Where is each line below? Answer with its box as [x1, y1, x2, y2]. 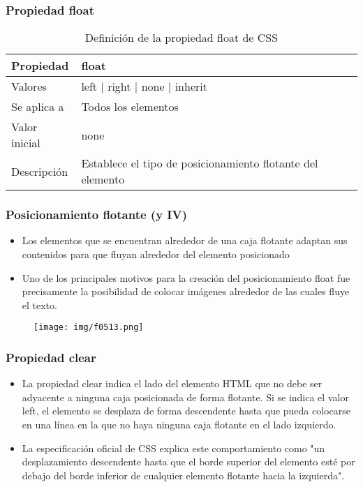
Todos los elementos [81, 98, 179, 115]
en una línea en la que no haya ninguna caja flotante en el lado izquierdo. [22, 417, 336, 432]
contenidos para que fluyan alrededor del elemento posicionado [22, 247, 290, 262]
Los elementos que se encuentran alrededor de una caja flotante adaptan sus [22, 233, 348, 248]
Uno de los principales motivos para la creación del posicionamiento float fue [22, 270, 350, 285]
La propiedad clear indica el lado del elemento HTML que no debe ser [22, 376, 323, 391]
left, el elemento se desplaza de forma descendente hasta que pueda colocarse [22, 403, 350, 418]
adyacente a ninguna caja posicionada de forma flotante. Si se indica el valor [22, 389, 349, 404]
